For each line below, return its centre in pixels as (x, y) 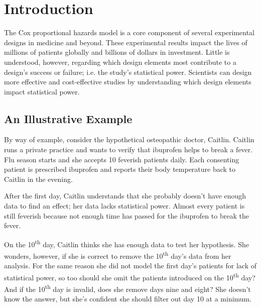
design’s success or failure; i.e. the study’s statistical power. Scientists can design (128, 72)
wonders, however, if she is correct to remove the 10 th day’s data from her (118, 255)
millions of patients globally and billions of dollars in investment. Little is (117, 52)
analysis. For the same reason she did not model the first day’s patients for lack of (130, 266)
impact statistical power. (42, 91)
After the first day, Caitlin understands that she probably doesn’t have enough (125, 196)
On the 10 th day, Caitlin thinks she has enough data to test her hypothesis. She (126, 243)
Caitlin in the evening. (38, 179)
